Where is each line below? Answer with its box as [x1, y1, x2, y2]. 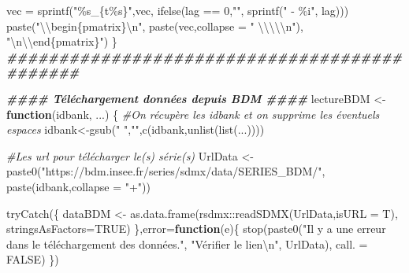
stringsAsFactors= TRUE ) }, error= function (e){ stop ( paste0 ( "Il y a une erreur [6, 220, 386, 237]
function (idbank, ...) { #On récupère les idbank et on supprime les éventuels [6, 105, 380, 122]
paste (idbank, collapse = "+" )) [6, 178, 151, 194]
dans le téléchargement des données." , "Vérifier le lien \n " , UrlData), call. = [6, 235, 368, 252]
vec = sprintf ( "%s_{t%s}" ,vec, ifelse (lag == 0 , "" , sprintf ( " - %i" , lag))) [6, 2, 349, 18]
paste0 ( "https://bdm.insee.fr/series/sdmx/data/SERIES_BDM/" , [6, 163, 325, 179]
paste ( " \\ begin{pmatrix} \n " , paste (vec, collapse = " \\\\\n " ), [6, 17, 303, 34]
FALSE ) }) [6, 251, 59, 267]
